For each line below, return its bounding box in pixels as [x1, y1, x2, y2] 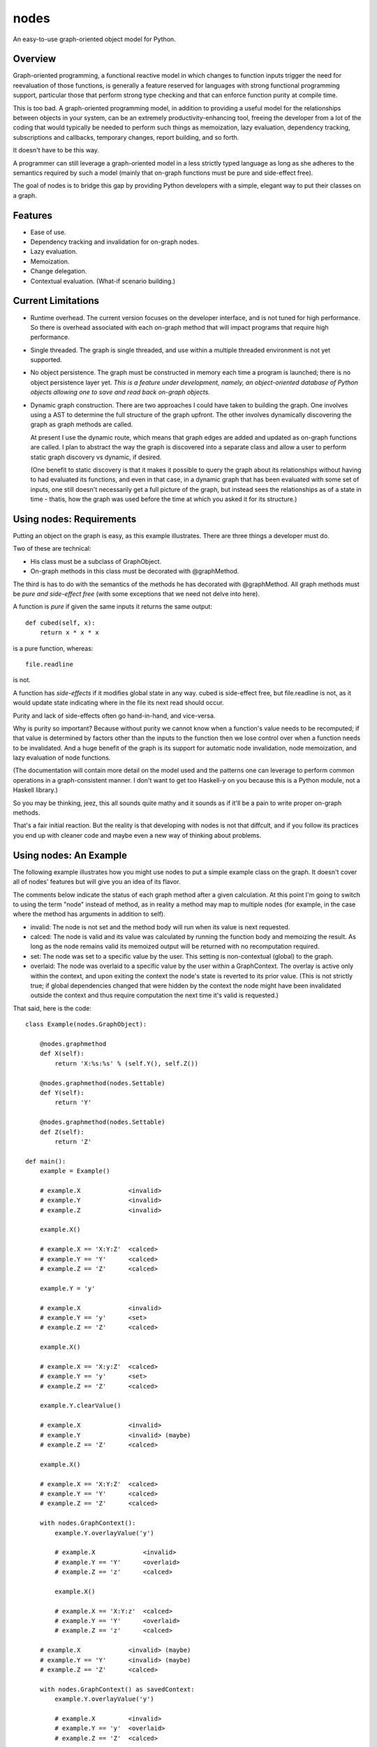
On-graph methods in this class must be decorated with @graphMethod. [30, 567, 239, 576]
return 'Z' [54, 1138, 92, 1145]
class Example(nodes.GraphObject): [25, 1020, 147, 1029]
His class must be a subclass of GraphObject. [30, 557, 162, 565]
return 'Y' [54, 1099, 92, 1107]
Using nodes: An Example [13, 849, 128, 861]
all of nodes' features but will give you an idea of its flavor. [13, 878, 181, 886]
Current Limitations [13, 295, 100, 307]
